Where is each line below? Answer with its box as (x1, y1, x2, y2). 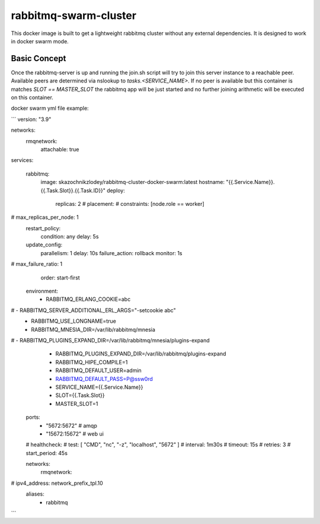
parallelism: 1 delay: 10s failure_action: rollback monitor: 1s (40, 249, 183, 256)
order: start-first (40, 274, 80, 281)
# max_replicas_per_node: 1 (11, 214, 79, 221)
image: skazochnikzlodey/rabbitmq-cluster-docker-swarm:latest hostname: (40, 179, 225, 186)
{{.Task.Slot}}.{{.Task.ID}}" (40, 187, 106, 194)
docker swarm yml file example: (11, 104, 89, 112)
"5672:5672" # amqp (46, 422, 97, 429)
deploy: (107, 187, 126, 194)
